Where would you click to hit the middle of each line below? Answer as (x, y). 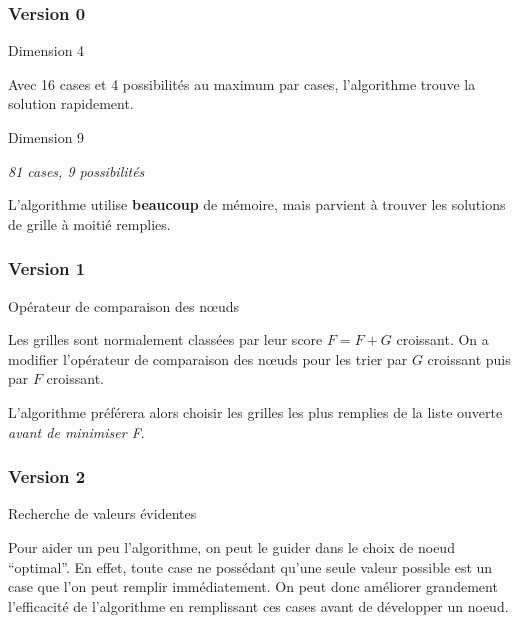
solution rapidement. (71, 103)
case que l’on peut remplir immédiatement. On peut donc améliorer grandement (253, 586)
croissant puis (469, 358)
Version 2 (47, 476)
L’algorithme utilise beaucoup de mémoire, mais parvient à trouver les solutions (257, 204)
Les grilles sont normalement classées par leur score (165, 339)
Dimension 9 (46, 137)
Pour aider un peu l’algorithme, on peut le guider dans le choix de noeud (231, 546)
